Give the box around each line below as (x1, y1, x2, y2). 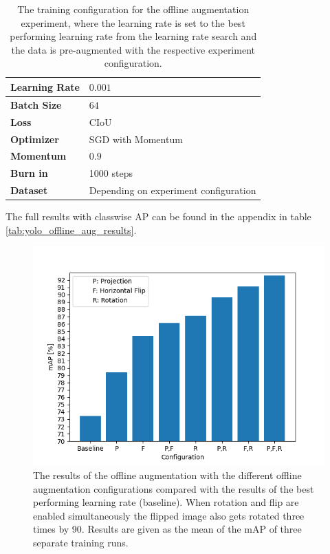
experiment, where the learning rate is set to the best (21, 15, 245, 30)
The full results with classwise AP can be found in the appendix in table (5, 209, 311, 224)
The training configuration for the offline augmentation (17, 2, 250, 16)
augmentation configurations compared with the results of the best (33, 481, 314, 496)
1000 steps (89, 166, 133, 180)
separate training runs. (33, 535, 129, 549)
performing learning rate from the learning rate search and (10, 29, 257, 43)
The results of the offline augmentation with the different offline (33, 467, 302, 482)
